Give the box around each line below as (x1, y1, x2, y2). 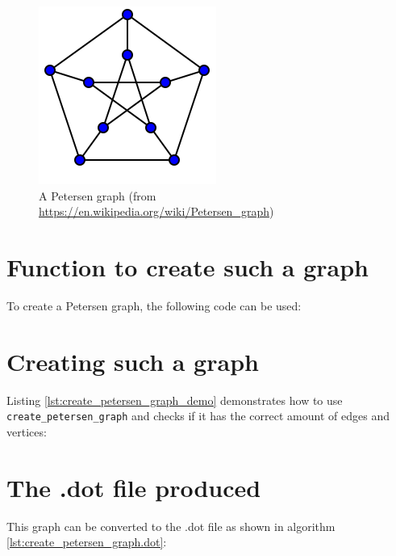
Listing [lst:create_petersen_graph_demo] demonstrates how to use (6, 391, 343, 408)
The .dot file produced (6, 470, 261, 503)
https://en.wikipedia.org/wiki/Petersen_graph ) (39, 203, 274, 220)
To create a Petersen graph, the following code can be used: (6, 297, 302, 314)
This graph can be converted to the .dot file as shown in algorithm (6, 517, 336, 534)
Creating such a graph (6, 344, 259, 377)
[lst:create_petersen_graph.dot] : (6, 533, 167, 550)
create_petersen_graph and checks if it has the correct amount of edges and (6, 407, 390, 424)
